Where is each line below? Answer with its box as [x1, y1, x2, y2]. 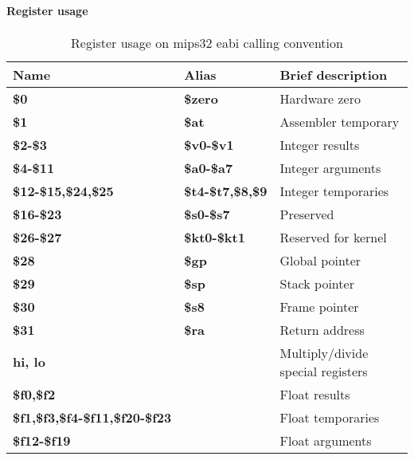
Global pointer [279, 250, 361, 269]
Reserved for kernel [279, 227, 387, 246]
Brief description [279, 65, 388, 84]
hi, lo [13, 352, 45, 372]
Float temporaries [279, 407, 380, 427]
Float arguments [279, 431, 372, 450]
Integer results [279, 135, 360, 154]
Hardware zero [279, 88, 361, 108]
